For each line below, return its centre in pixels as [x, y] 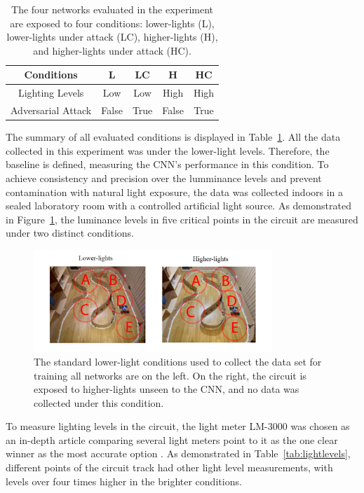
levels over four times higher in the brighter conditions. [124, 481]
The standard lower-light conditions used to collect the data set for [178, 361]
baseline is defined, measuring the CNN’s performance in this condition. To [167, 164]
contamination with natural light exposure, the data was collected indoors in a [175, 192]
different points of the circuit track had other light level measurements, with [169, 467]
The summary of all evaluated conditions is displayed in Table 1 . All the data [173, 137]
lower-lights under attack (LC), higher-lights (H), [112, 37]
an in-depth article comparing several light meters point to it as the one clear [172, 439]
